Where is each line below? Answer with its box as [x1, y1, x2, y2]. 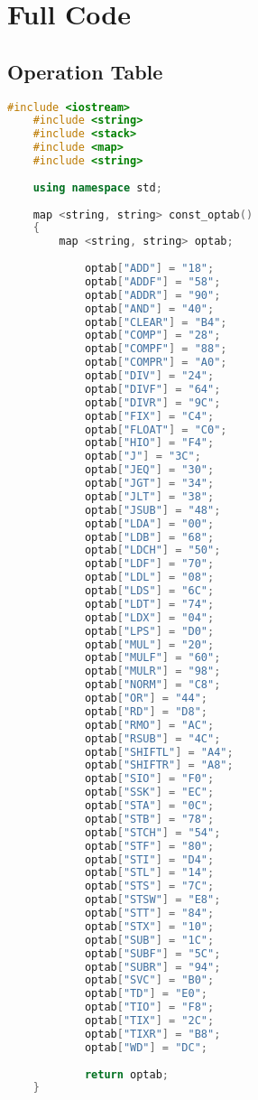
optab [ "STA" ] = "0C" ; [84, 799, 215, 813]
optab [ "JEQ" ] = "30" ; [84, 463, 215, 477]
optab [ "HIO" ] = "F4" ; [84, 436, 215, 450]
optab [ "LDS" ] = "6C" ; [84, 584, 215, 598]
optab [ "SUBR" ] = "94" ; [84, 960, 221, 974]
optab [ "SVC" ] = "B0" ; [84, 974, 215, 987]
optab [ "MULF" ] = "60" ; [84, 651, 221, 665]
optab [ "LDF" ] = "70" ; [84, 557, 215, 571]
